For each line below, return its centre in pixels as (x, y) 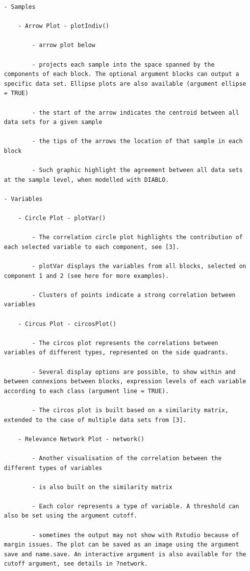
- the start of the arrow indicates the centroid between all (136, 112)
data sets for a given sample (53, 122)
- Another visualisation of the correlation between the (127, 458)
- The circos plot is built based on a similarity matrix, (130, 410)
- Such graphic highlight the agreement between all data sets (137, 170)
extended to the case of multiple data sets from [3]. (95, 420)
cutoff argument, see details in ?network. (76, 564)
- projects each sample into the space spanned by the (123, 64)
